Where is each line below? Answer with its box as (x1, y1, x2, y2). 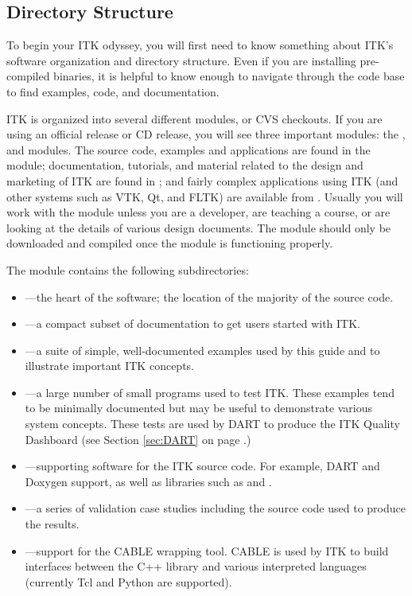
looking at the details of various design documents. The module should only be (6, 219, 391, 236)
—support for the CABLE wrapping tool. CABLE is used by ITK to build (25, 542, 389, 559)
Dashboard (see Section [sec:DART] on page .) (25, 430, 251, 447)
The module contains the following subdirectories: (6, 261, 249, 278)
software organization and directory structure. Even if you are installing (6, 52, 356, 68)
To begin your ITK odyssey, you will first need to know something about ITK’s (6, 37, 394, 53)
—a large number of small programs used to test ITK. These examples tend (25, 384, 395, 400)
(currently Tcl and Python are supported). (25, 573, 232, 590)
